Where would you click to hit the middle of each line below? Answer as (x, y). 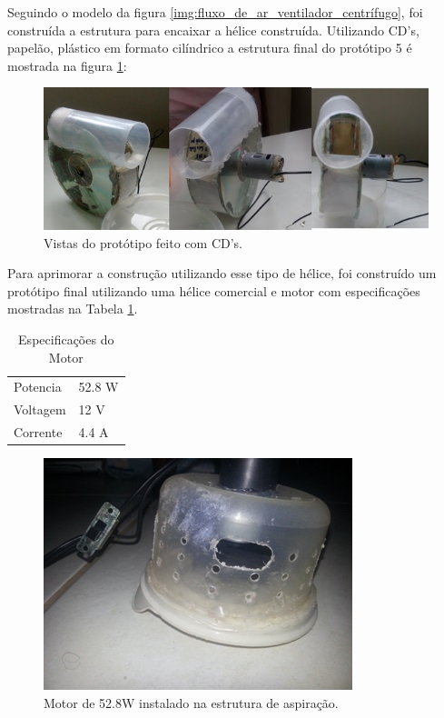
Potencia (38, 387)
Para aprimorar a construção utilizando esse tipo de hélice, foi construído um (222, 273)
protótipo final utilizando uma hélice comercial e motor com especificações (214, 290)
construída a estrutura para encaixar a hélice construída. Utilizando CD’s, (213, 30)
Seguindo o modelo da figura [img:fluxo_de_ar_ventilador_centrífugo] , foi (215, 12)
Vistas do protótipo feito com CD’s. (143, 242)
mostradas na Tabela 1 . (73, 309)
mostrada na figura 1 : (67, 65)
